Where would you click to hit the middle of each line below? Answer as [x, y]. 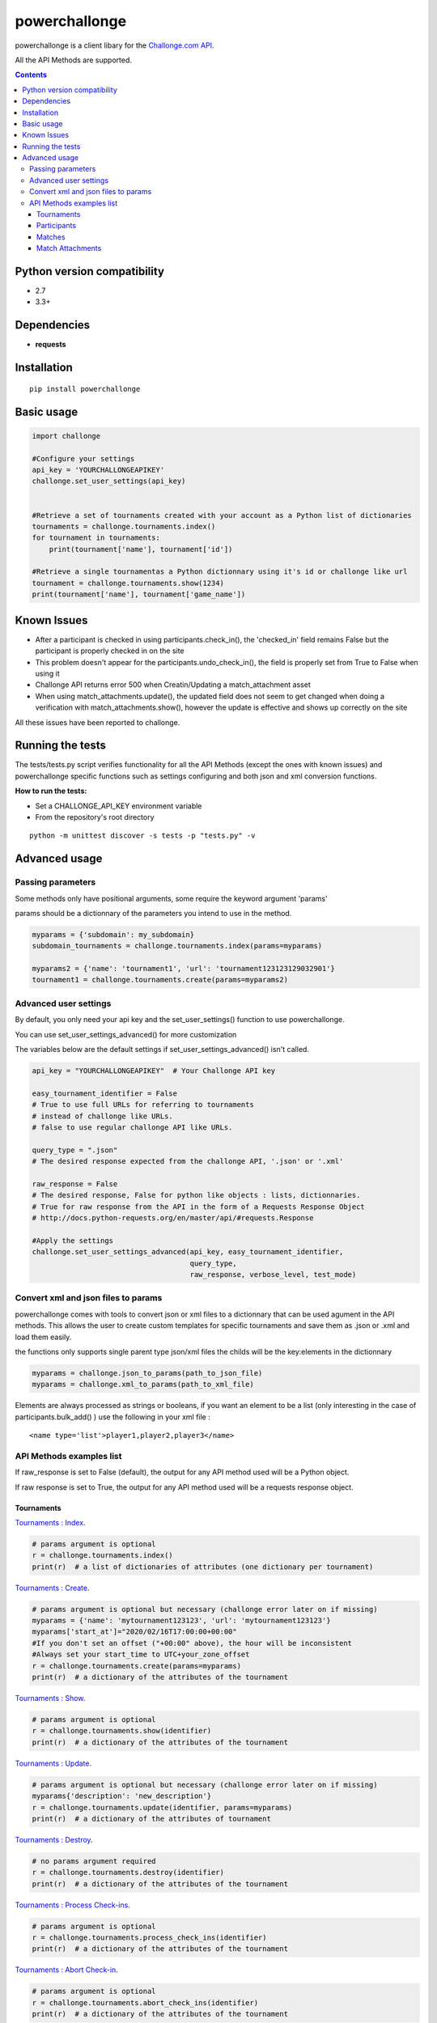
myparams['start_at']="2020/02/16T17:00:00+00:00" [135, 1632]
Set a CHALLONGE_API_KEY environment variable [119, 806]
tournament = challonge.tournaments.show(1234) [128, 583]
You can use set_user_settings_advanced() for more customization [126, 1034]
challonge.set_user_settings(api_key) [109, 481]
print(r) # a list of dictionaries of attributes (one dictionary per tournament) [203, 1567]
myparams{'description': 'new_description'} [122, 1796]
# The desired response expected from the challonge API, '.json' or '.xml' [188, 1162]
